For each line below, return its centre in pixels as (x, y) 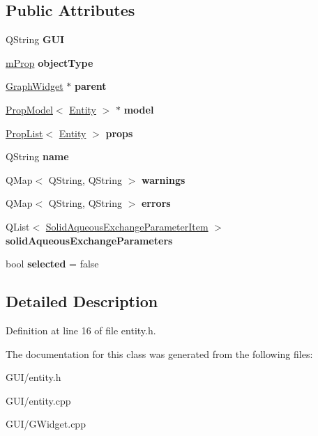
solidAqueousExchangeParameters (89, 240)
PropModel (29, 109)
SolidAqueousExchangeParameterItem (127, 226)
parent (90, 86)
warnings (163, 179)
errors (156, 203)
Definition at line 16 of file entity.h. (81, 330)
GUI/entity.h (33, 377)
